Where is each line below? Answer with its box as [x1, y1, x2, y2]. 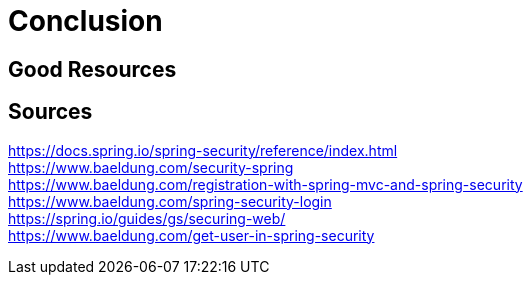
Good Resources [8, 56, 177, 82]
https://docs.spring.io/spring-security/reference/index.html [8, 141, 398, 159]
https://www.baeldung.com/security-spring [8, 158, 294, 176]
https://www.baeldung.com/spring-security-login [8, 192, 332, 210]
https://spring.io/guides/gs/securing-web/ [8, 209, 286, 227]
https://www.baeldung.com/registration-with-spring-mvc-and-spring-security [8, 175, 523, 193]
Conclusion [8, 4, 163, 38]
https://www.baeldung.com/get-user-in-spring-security [8, 226, 375, 244]
